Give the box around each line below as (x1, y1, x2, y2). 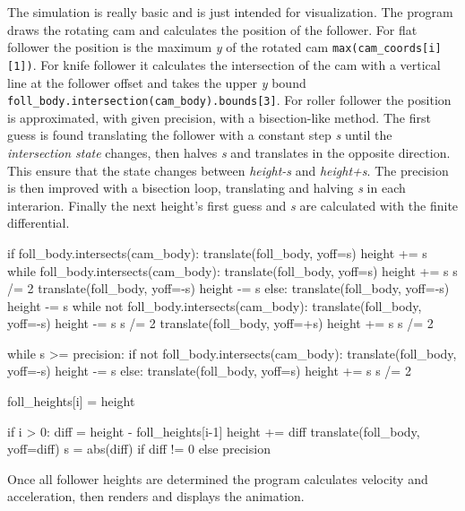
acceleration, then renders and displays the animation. (7, 487, 305, 506)
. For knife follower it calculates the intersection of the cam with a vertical (32, 55, 441, 74)
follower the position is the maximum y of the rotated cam (7, 38, 329, 56)
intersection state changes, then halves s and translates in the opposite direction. (7, 143, 451, 161)
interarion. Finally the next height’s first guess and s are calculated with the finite (7, 195, 459, 214)
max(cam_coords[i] (332, 42, 442, 56)
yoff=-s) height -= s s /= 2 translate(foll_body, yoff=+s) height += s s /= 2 (7, 314, 434, 333)
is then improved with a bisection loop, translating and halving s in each (7, 178, 406, 197)
